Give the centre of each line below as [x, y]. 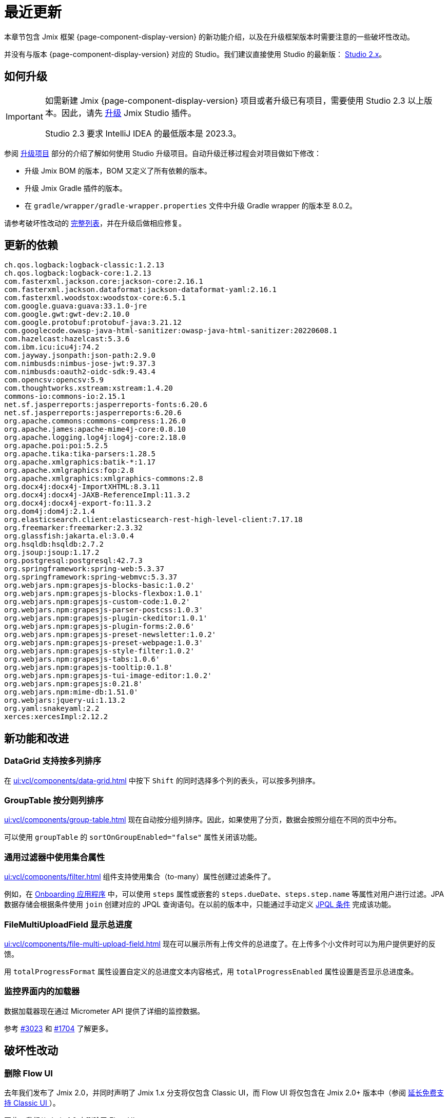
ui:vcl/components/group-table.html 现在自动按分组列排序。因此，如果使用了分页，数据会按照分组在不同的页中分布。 [203, 820]
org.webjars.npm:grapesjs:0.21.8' [73, 684]
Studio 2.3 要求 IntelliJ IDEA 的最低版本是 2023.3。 [143, 133]
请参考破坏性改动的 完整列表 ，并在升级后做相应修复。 [95, 223]
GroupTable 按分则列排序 [54, 801]
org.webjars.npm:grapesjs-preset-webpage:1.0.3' [104, 643]
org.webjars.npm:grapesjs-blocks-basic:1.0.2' [99, 585]
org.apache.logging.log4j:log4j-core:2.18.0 [95, 438]
